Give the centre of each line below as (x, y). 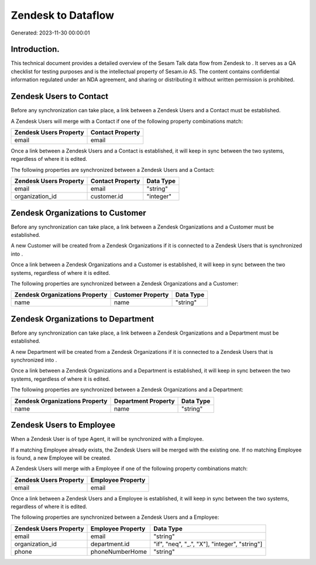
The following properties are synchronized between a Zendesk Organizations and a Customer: (125, 283)
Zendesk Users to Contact (59, 97)
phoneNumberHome (119, 552)
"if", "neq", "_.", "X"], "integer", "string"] (208, 544)
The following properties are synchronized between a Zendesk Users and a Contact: (113, 170)
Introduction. (35, 49)
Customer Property (141, 295)
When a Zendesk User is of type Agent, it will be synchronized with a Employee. (107, 439)
